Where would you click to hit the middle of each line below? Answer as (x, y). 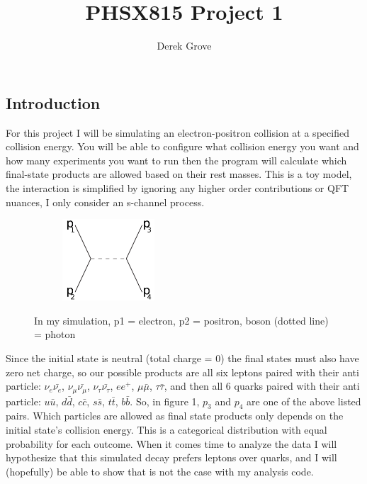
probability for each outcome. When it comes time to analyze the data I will (171, 443)
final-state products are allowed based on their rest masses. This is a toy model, (179, 174)
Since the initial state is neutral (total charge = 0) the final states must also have (182, 358)
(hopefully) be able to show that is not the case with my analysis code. (160, 471)
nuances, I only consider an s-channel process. (105, 202)
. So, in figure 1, (165, 401)
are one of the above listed (304, 401)
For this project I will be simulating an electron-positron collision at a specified (177, 132)
